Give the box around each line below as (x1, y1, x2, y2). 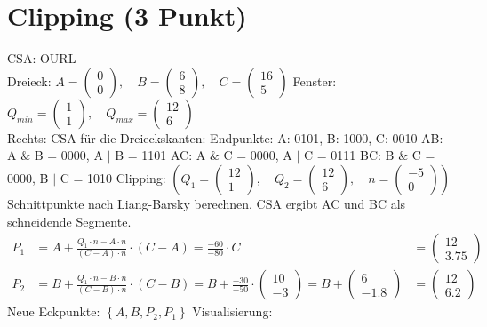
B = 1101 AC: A (115, 146, 206, 164)
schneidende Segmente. (7, 211, 132, 230)
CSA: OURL (7, 49, 76, 68)
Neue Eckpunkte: (7, 302, 100, 321)
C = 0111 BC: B (304, 146, 395, 164)
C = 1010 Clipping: (60, 168, 166, 187)
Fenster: (292, 71, 337, 90)
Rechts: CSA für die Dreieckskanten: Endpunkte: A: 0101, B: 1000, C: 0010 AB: (7, 128, 443, 147)
